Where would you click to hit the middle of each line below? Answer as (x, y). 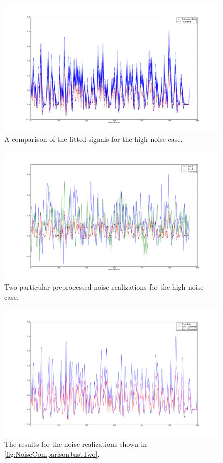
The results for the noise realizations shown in (76, 444)
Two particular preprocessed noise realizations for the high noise (104, 286)
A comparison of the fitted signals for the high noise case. (94, 139)
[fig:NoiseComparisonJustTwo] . (52, 454)
